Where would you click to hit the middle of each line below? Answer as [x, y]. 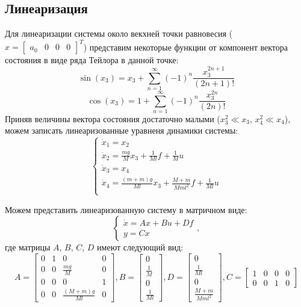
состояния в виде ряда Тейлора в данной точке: [92, 60]
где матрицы [28, 247]
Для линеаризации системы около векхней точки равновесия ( [119, 33]
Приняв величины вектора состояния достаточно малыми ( [113, 118]
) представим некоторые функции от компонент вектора [186, 47]
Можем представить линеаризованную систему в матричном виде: [126, 209]
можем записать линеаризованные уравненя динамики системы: [122, 130]
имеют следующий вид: [140, 247]
